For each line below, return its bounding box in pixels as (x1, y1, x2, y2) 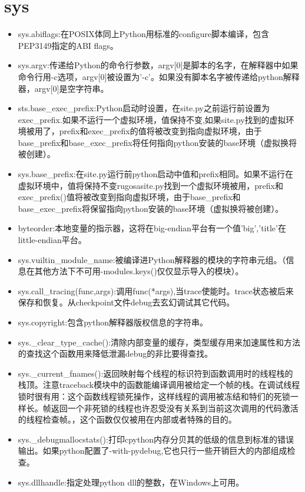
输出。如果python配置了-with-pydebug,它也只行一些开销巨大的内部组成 (18, 444, 287, 457)
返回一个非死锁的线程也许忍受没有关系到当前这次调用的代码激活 (51, 401, 299, 414)
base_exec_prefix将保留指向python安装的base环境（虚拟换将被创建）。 (18, 202, 284, 214)
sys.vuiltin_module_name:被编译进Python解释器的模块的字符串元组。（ (18, 253, 286, 265)
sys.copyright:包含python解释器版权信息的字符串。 (18, 316, 208, 328)
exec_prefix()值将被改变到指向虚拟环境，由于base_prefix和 (18, 191, 241, 203)
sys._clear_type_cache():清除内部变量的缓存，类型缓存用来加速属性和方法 (18, 335, 301, 348)
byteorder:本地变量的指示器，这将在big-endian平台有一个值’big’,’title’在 (18, 222, 286, 234)
